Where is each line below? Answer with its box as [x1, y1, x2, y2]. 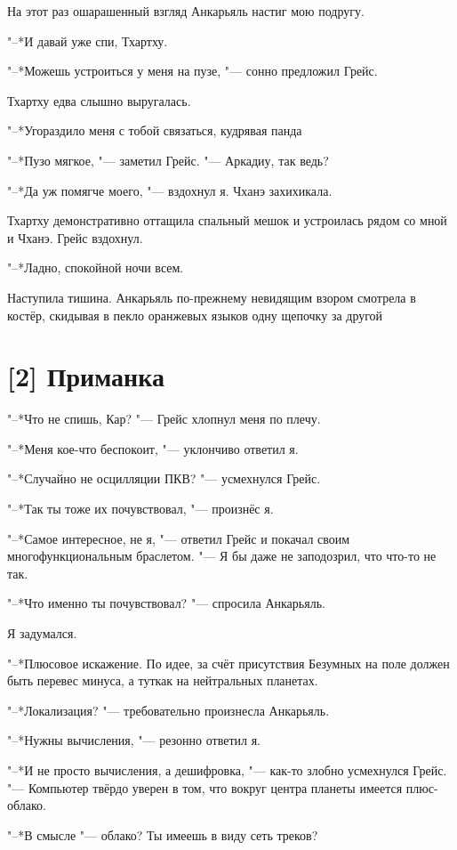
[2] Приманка [7, 358, 164, 394]
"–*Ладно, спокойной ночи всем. [7, 258, 184, 277]
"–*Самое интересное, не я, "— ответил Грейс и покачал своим [7, 529, 350, 547]
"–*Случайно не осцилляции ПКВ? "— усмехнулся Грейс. [7, 469, 321, 488]
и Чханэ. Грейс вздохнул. [7, 228, 143, 247]
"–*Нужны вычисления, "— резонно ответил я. [7, 731, 261, 749]
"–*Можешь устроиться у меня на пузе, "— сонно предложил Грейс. [7, 61, 378, 80]
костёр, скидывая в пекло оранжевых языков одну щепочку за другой [7, 305, 383, 324]
